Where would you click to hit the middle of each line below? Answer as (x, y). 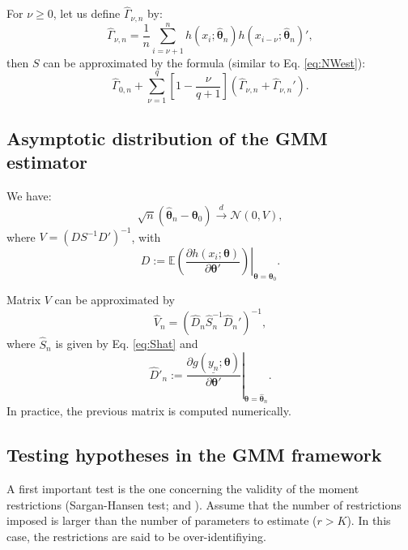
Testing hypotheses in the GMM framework (194, 455)
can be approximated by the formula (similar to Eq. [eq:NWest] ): (204, 62)
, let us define (87, 13)
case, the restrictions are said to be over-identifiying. (136, 536)
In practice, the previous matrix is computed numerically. (149, 411)
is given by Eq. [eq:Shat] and (127, 344)
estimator (47, 162)
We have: (29, 196)
